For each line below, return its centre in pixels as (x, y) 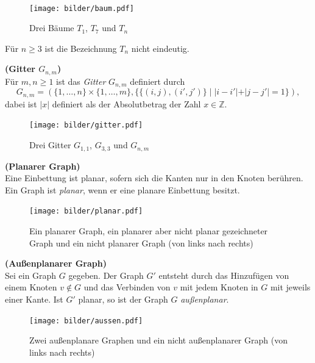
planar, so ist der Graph (123, 299)
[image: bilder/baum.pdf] (82, 8)
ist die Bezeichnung (81, 48)
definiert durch (157, 81)
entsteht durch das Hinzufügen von (224, 275)
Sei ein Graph (31, 275)
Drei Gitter (50, 145)
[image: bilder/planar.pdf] (86, 211)
